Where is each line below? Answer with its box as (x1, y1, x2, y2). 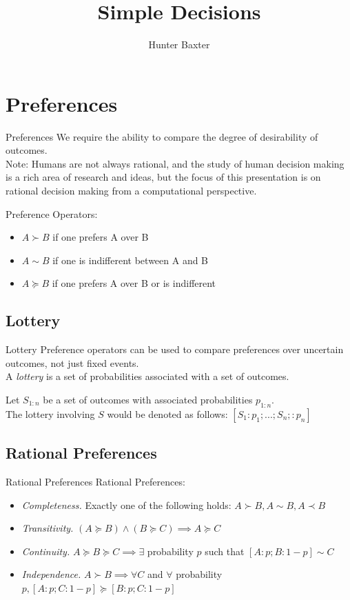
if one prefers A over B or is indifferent (52, 276, 216, 290)
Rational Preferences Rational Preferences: (6, 474, 185, 488)
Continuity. (21, 543, 70, 558)
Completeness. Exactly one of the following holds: (21, 497, 231, 512)
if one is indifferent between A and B (52, 252, 209, 267)
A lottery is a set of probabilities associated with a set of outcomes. (6, 369, 289, 383)
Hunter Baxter (148, 37, 210, 52)
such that (205, 543, 245, 558)
